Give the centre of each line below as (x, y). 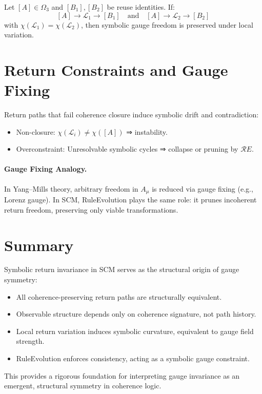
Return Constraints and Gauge (116, 69)
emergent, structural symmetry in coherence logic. (83, 386)
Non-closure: (36, 131)
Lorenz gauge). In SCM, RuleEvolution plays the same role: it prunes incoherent (130, 200)
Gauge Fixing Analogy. (46, 169)
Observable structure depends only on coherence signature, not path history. (136, 314)
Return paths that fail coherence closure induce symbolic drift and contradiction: (132, 115)
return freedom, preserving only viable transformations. (91, 209)
